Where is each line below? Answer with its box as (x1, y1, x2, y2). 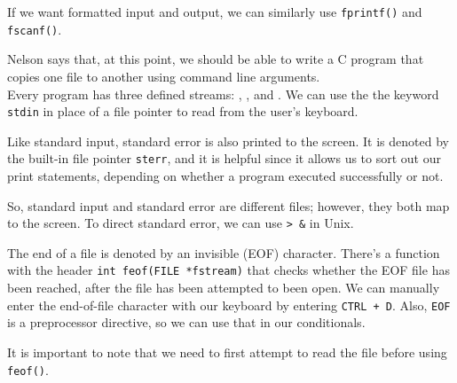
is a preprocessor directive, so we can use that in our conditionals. (7, 313, 366, 332)
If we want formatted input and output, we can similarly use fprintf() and (7, 3, 422, 20)
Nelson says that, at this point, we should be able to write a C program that (7, 50, 424, 68)
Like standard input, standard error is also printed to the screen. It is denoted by (7, 131, 449, 150)
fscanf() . (7, 20, 62, 38)
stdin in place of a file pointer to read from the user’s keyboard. (7, 102, 359, 121)
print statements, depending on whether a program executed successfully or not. (7, 167, 444, 184)
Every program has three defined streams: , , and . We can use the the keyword (7, 84, 439, 103)
